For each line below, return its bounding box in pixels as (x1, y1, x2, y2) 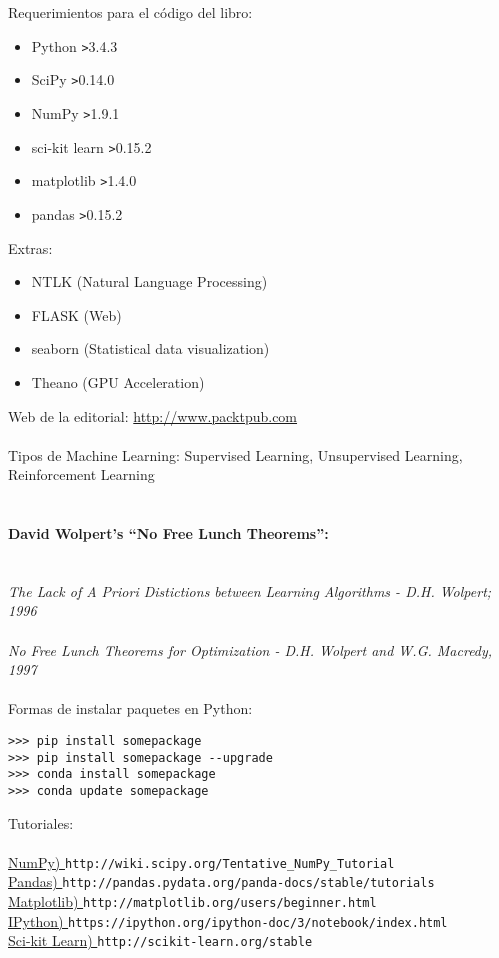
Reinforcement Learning (8, 464, 155, 485)
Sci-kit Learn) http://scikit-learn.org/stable (8, 930, 313, 951)
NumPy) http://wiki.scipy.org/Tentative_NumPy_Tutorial (8, 851, 395, 872)
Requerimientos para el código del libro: (8, 2, 253, 22)
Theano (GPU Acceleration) (31, 371, 205, 392)
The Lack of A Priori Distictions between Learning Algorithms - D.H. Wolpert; (8, 580, 492, 601)
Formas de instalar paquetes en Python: (8, 698, 253, 719)
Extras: (8, 237, 53, 258)
